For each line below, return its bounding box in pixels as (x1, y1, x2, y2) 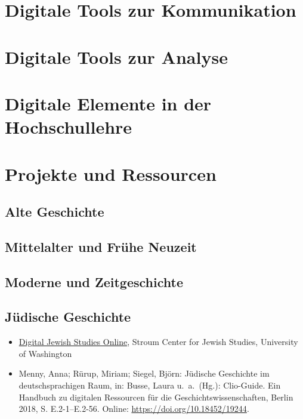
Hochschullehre (5, 115, 132, 139)
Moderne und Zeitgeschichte (5, 272, 183, 291)
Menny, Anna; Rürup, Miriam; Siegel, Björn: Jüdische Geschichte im (18, 367, 270, 380)
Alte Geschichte (5, 202, 104, 221)
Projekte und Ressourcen (5, 161, 217, 186)
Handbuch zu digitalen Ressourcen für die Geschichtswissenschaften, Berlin (18, 390, 293, 403)
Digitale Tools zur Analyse (5, 44, 228, 69)
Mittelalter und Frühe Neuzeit (5, 237, 197, 255)
